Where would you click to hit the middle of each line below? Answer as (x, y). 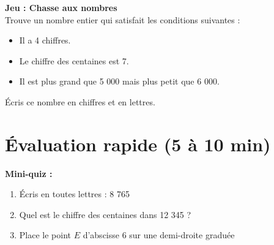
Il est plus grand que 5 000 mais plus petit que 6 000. (119, 81)
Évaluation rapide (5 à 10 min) (138, 144)
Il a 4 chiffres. (45, 40)
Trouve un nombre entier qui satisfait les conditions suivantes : (123, 19)
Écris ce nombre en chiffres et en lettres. (80, 101)
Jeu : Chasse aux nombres (61, 7)
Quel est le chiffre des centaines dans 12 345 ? (105, 214)
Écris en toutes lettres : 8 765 (74, 194)
